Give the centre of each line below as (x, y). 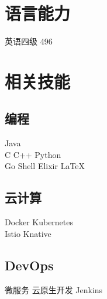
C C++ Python (33, 154)
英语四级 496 (29, 41)
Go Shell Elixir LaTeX (45, 166)
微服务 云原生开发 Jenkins (54, 289)
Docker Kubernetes (39, 222)
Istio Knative (28, 233)
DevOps (29, 265)
